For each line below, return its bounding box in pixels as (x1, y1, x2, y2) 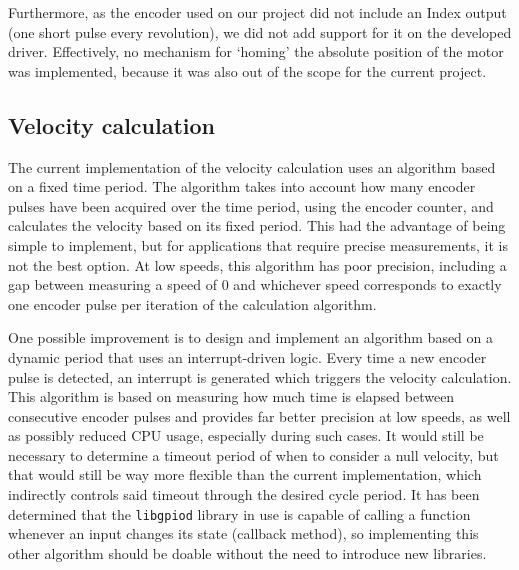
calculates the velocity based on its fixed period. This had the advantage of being (8, 215, 506, 236)
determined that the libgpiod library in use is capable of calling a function (8, 503, 471, 524)
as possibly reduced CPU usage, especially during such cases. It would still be (8, 425, 484, 446)
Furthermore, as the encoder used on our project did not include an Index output (8, 2, 507, 22)
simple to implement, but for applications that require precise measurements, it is (8, 234, 508, 255)
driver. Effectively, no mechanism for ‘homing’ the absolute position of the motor (8, 41, 504, 62)
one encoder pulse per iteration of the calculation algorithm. (8, 293, 377, 314)
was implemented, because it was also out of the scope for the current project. (8, 60, 487, 81)
